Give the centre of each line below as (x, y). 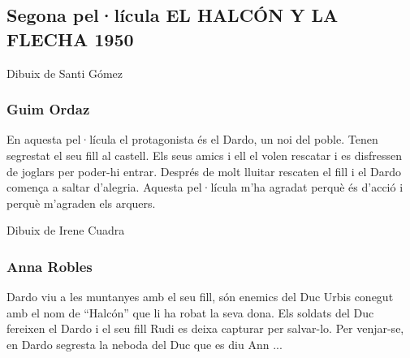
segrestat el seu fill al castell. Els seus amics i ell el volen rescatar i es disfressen (204, 155)
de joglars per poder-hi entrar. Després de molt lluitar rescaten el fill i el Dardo (204, 171)
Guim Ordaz (48, 109)
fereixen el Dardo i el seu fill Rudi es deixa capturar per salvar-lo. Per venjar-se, (205, 328)
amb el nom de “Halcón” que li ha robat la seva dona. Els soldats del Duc (190, 312)
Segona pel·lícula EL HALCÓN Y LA (173, 15)
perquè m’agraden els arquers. (81, 203)
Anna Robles (50, 266)
